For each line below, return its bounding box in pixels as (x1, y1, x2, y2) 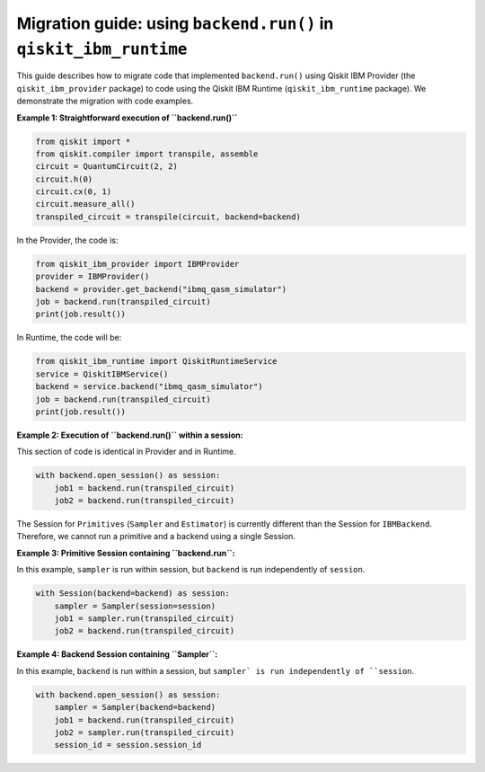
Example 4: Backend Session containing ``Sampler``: (16, 649, 218, 660)
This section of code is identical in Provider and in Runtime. (16, 446, 237, 457)
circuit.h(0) (35, 173, 93, 184)
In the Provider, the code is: (16, 235, 119, 245)
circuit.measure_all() (35, 199, 136, 209)
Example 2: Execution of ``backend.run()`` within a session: (16, 430, 243, 440)
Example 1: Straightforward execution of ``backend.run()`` (16, 112, 238, 123)
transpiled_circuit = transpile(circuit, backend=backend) (35, 211, 301, 222)
